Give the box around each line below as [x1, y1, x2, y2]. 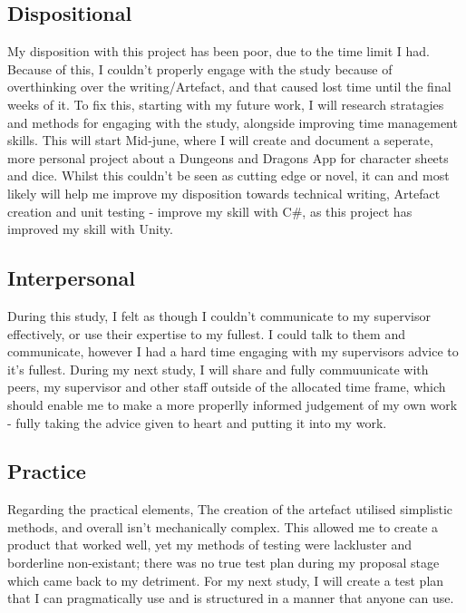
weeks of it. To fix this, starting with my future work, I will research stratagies [7, 94, 444, 113]
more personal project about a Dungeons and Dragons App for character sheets [7, 148, 449, 167]
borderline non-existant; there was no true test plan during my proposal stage [7, 553, 440, 572]
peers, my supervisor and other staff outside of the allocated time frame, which [7, 377, 446, 396]
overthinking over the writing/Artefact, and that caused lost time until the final [7, 77, 451, 96]
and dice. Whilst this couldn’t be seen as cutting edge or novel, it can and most [7, 166, 450, 185]
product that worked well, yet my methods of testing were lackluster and [7, 535, 413, 554]
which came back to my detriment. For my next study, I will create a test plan [7, 570, 444, 589]
